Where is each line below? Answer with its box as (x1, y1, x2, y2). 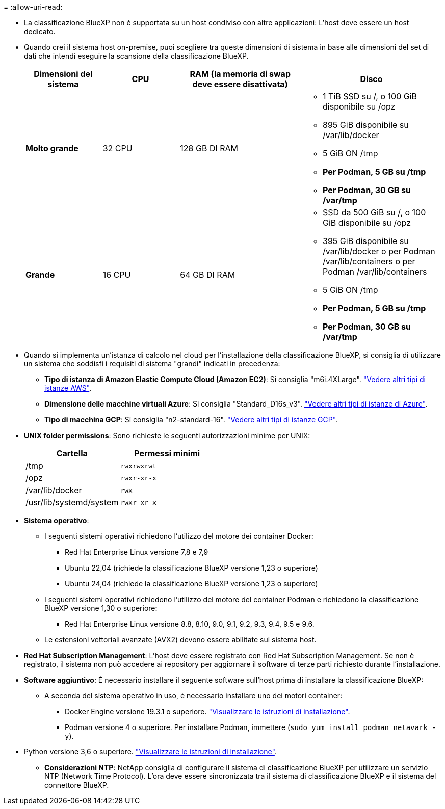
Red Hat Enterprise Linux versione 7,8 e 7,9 (65, 548, 208, 556)
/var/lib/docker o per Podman (323, 246, 435, 256)
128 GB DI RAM (180, 143, 239, 153)
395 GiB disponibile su (323, 236, 409, 246)
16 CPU (102, 269, 131, 280)
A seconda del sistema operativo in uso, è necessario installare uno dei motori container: (44, 691, 343, 700)
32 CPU (102, 143, 133, 153)
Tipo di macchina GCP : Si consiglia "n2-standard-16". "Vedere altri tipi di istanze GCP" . (44, 415, 338, 424)
